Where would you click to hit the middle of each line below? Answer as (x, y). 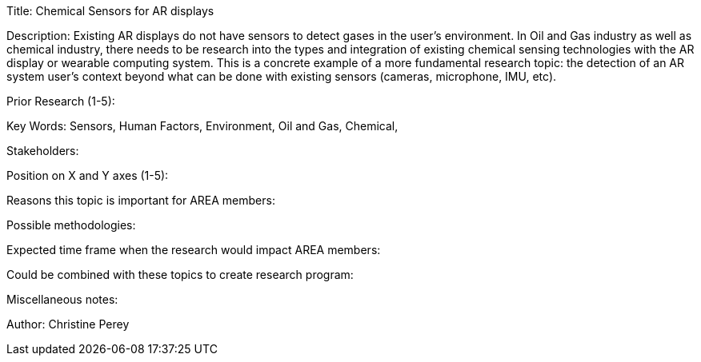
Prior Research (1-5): (61, 101)
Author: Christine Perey (68, 324)
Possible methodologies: (71, 225)
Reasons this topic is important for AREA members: (141, 200)
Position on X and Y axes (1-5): (88, 175)
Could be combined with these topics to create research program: (180, 274)
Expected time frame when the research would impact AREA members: (194, 250)
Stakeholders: (43, 151)
